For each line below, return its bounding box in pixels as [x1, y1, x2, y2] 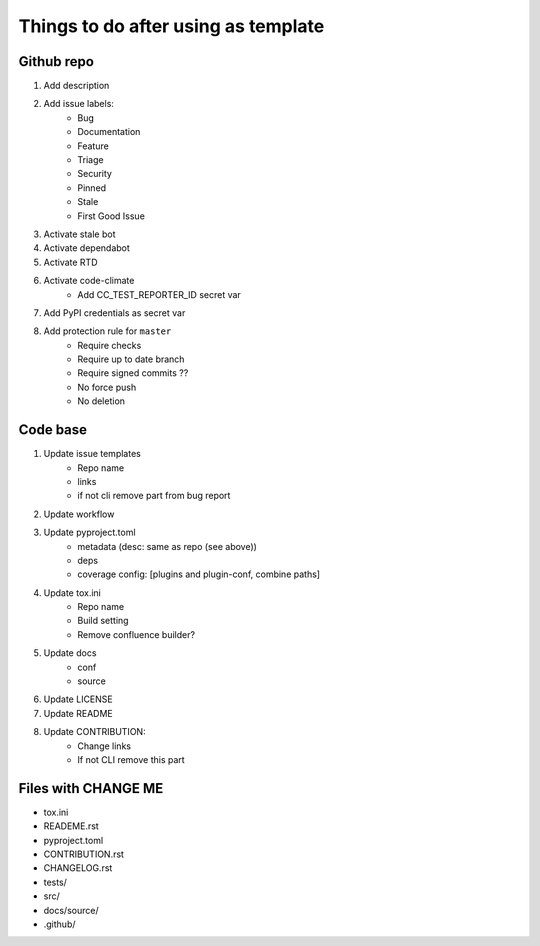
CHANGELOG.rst [43, 862, 113, 874]
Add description [43, 80, 110, 92]
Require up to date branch [77, 353, 185, 365]
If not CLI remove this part [77, 753, 185, 765]
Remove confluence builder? [77, 628, 195, 640]
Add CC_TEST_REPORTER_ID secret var [77, 288, 242, 300]
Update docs [43, 647, 97, 659]
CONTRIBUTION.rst [43, 848, 125, 860]
